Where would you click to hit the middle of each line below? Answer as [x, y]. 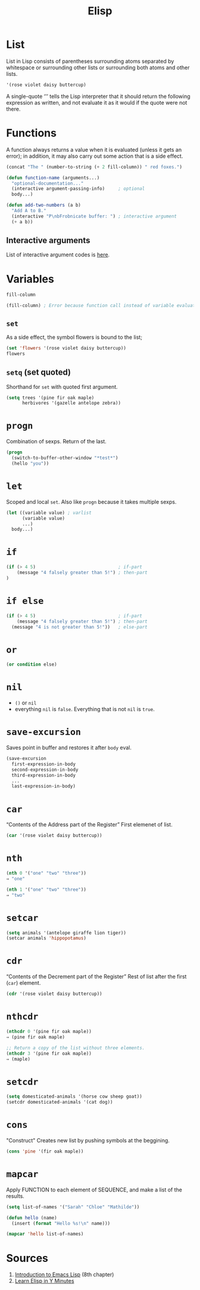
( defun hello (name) [32, 1218]
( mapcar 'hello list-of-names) [45, 1234]
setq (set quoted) [39, 373]
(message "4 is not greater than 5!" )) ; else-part [79, 627]
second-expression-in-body [45, 770]
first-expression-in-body [44, 764]
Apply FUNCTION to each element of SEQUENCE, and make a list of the [94, 1190]
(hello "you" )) [30, 463]
